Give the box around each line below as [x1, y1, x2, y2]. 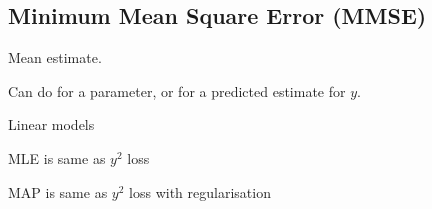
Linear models [8, 114, 95, 135]
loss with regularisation [129, 181, 271, 202]
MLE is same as [8, 147, 106, 168]
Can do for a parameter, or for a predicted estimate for [8, 80, 346, 101]
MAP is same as [8, 181, 108, 202]
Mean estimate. [8, 47, 102, 68]
